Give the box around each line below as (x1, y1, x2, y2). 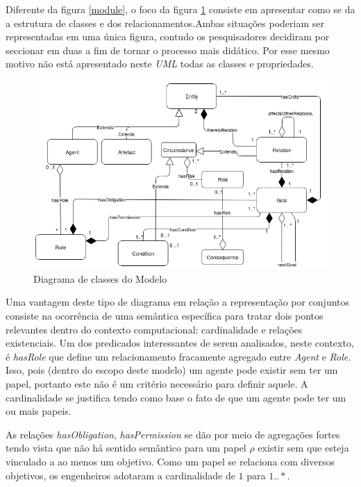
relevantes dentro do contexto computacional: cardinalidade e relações (6, 322, 303, 336)
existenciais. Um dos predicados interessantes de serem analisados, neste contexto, (6, 336, 354, 350)
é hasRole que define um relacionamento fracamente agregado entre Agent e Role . (6, 349, 351, 363)
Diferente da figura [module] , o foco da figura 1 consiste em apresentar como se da (6, 2, 355, 16)
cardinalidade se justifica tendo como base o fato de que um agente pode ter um (6, 390, 346, 404)
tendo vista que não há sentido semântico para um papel (6, 440, 246, 455)
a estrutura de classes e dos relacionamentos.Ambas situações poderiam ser (6, 15, 325, 30)
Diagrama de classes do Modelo (33, 271, 167, 286)
